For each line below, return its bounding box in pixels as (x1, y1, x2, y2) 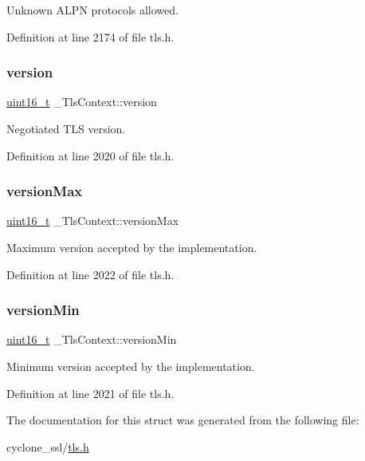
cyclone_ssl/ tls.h (6, 438, 89, 455)
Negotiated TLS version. (6, 120, 126, 136)
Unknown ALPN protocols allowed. (6, 2, 179, 18)
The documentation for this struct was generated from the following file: (6, 412, 359, 428)
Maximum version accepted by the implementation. (6, 239, 257, 255)
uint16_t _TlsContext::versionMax (6, 212, 179, 229)
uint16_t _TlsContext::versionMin (6, 331, 177, 348)
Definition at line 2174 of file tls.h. (6, 28, 175, 45)
